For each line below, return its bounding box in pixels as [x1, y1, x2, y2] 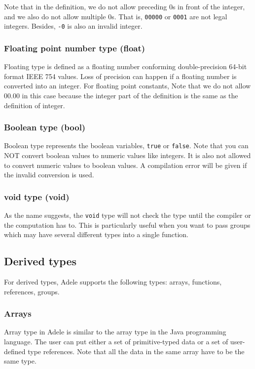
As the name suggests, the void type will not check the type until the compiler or [4, 209, 251, 220]
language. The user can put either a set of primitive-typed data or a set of [4, 336, 228, 347]
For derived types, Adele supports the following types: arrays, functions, [4, 277, 222, 287]
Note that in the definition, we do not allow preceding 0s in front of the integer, [4, 1, 245, 11]
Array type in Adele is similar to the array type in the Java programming [4, 327, 226, 337]
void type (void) [4, 190, 70, 203]
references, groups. [4, 286, 60, 296]
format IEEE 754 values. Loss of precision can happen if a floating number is [4, 71, 237, 81]
